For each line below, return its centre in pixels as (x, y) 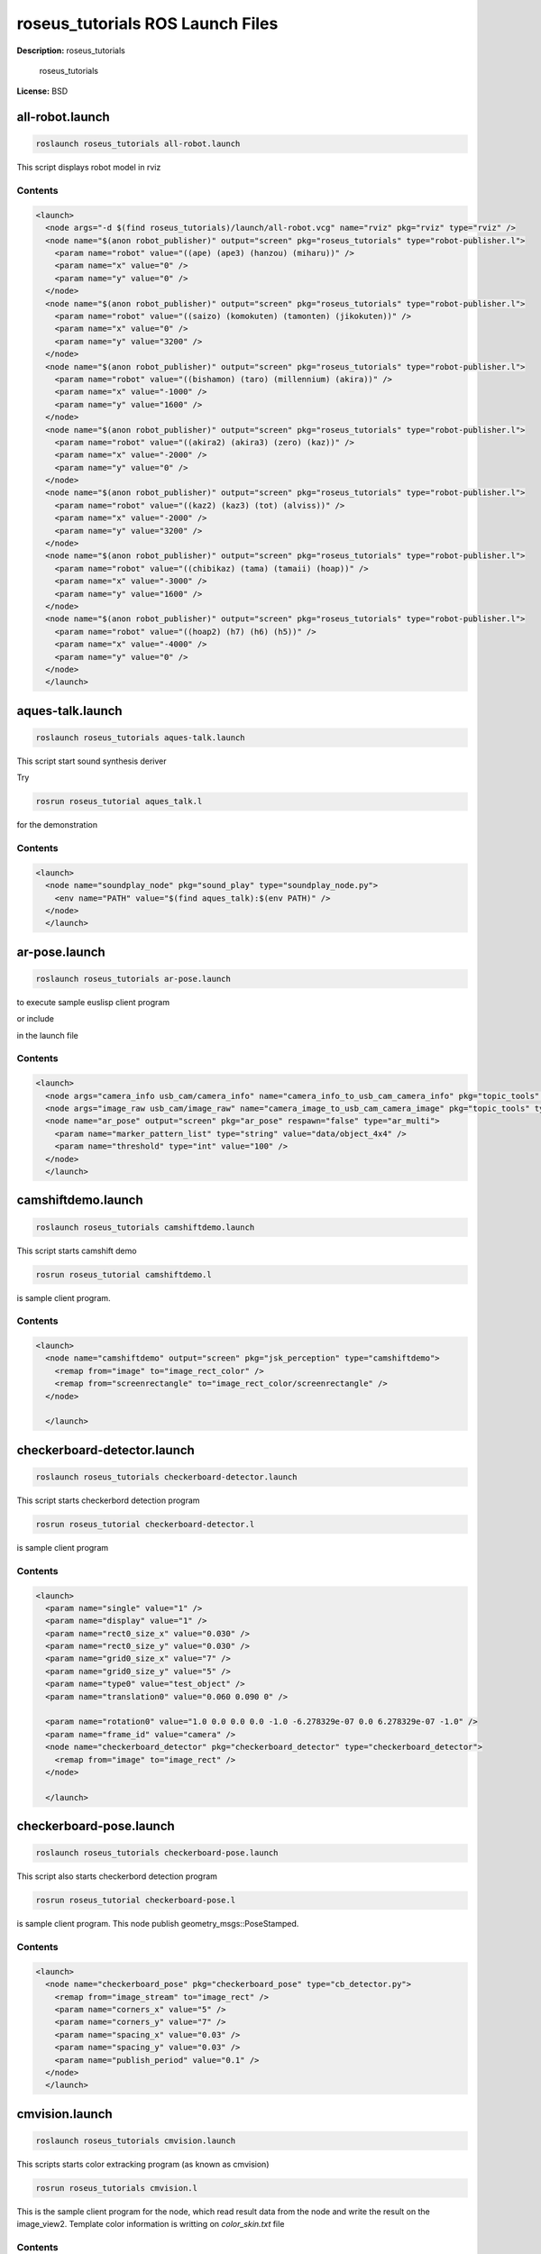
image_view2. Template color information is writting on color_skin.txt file (151, 2224)
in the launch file (47, 1035)
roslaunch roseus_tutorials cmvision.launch (136, 2140)
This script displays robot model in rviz (89, 168)
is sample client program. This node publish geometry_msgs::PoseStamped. (158, 1924)
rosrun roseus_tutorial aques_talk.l (119, 802)
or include (35, 1019)
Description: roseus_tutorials (71, 50)
